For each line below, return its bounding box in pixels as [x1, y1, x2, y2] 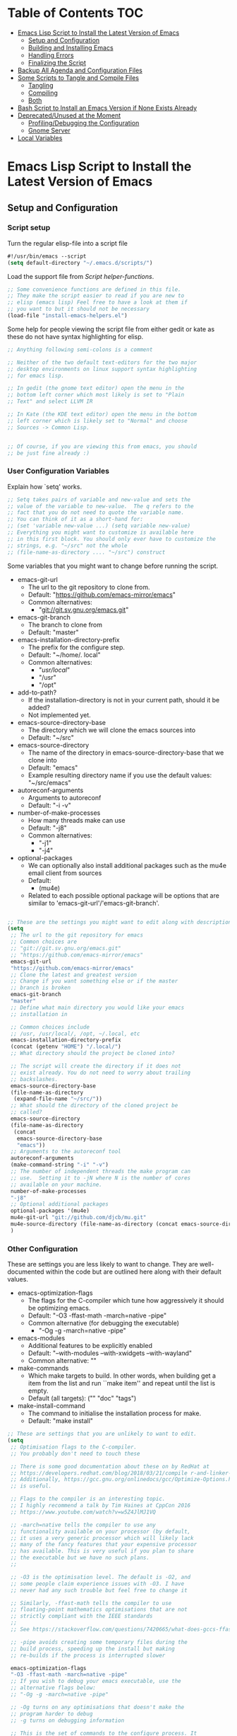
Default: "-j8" [28, 823, 67, 832]
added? [28, 703, 51, 712]
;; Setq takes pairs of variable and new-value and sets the [7, 496, 191, 503]
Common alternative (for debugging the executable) [28, 1319, 180, 1327]
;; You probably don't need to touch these [10, 1450, 140, 1457]
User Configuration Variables [7, 466, 109, 476]
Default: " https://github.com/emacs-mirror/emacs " [28, 590, 176, 599]
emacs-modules [17, 1334, 66, 1342]
